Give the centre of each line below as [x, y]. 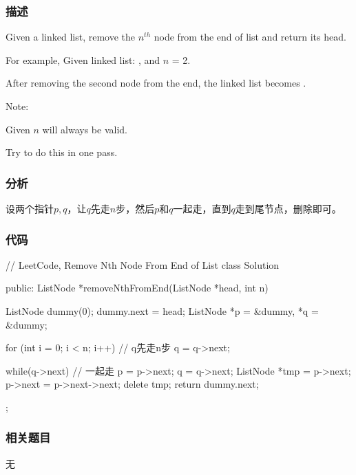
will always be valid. [85, 129]
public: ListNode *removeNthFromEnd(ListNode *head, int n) [137, 288]
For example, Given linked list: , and [83, 59]
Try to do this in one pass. [62, 152]
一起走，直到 [202, 208]
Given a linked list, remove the [71, 37]
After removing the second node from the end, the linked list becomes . [156, 83]
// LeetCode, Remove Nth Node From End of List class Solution [143, 264]
